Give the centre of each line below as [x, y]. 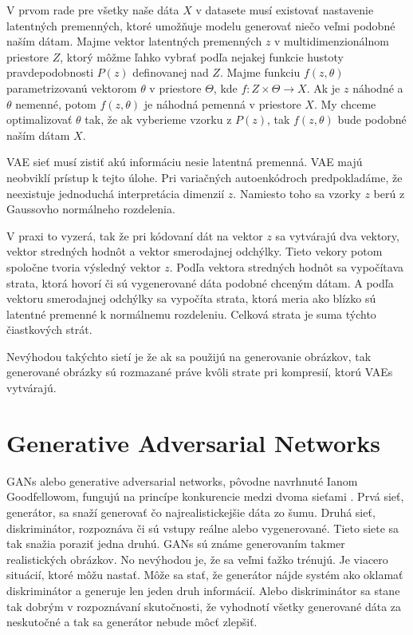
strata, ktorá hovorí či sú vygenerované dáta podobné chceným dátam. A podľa [200, 282]
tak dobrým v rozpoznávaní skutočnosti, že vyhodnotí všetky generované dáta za [204, 606]
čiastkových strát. [49, 329]
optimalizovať [39, 119]
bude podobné [372, 119]
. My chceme [345, 103]
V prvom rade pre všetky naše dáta [93, 10]
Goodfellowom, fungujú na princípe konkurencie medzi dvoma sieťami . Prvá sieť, [205, 496]
